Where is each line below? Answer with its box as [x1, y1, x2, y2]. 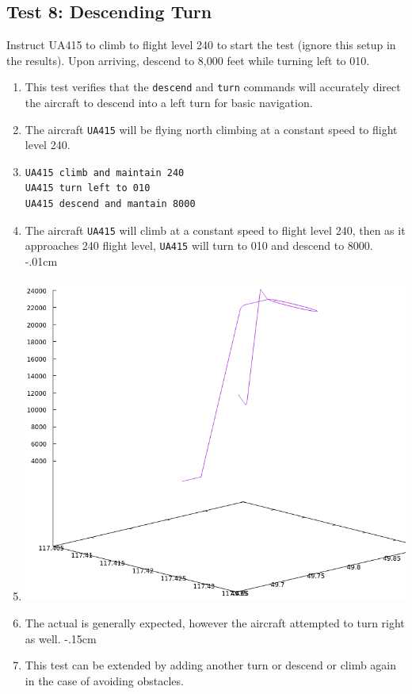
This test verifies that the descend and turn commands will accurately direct [25, 79, 401, 95]
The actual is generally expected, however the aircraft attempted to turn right [25, 614, 405, 631]
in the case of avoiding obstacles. [25, 672, 184, 688]
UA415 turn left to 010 [25, 182, 151, 194]
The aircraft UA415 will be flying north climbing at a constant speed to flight [25, 121, 398, 137]
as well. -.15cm [25, 630, 97, 646]
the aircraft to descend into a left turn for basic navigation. [25, 94, 313, 111]
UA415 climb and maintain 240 [25, 167, 185, 178]
